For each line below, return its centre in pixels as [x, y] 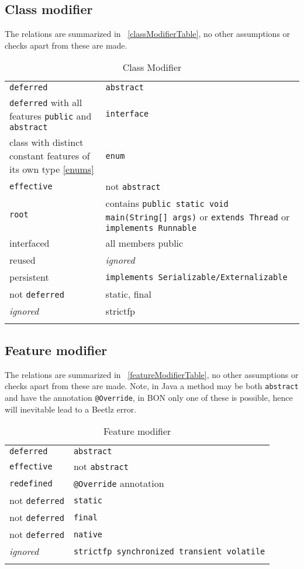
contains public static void [167, 203]
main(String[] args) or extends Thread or [198, 217]
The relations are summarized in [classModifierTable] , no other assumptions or [148, 34]
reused [23, 260]
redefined [31, 483]
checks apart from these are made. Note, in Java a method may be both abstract [152, 386]
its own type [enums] [52, 169]
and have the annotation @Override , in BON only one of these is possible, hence [149, 397]
